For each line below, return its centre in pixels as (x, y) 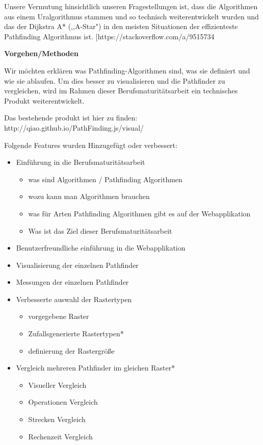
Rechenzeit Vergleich (60, 436)
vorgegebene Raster (59, 316)
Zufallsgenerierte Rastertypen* (76, 333)
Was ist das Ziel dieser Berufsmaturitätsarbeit (100, 230)
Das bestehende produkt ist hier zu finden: (71, 118)
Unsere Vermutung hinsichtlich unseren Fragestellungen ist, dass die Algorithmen (131, 6)
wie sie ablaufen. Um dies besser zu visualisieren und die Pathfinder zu (115, 80)
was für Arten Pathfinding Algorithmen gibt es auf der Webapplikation (139, 213)
